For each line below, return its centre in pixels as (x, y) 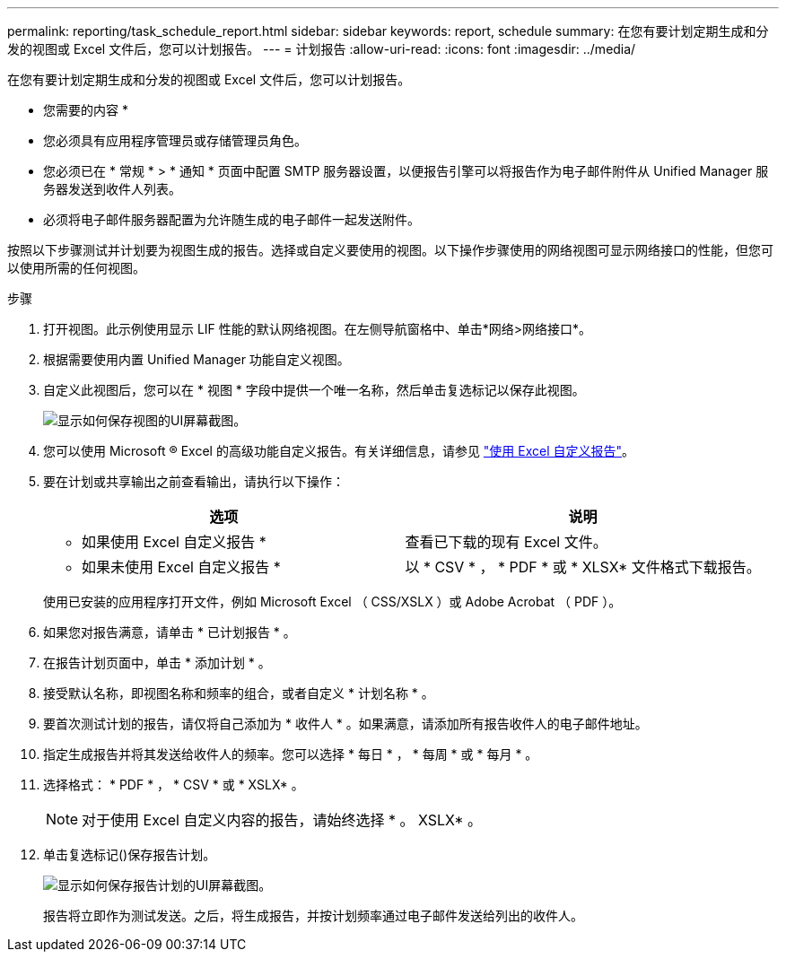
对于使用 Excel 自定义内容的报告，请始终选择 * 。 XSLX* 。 (282, 820)
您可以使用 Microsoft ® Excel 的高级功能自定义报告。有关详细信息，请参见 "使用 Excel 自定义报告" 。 (339, 451)
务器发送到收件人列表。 (112, 189)
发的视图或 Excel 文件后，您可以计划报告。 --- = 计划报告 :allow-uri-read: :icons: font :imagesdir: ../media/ (322, 49)
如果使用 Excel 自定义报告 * (174, 542)
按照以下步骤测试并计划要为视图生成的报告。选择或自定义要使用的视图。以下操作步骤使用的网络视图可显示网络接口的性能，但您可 (390, 250)
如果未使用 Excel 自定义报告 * (181, 567)
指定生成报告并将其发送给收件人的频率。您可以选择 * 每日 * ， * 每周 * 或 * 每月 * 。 (291, 754)
